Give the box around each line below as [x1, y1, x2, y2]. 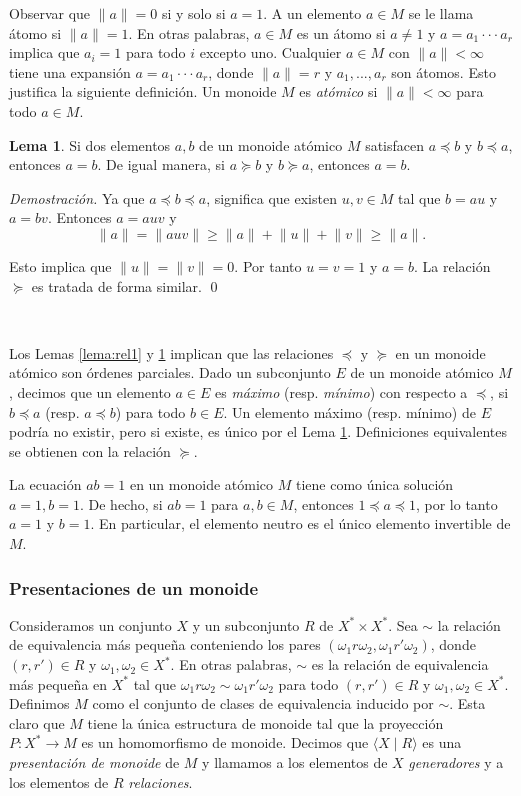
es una [422, 732, 462, 753]
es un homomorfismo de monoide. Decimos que [81, 732, 369, 753]
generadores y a [408, 752, 504, 773]
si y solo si [161, 3, 226, 23]
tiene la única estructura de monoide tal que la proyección [87, 712, 444, 733]
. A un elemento [263, 3, 362, 23]
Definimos [9, 693, 70, 714]
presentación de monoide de [9, 752, 180, 773]
